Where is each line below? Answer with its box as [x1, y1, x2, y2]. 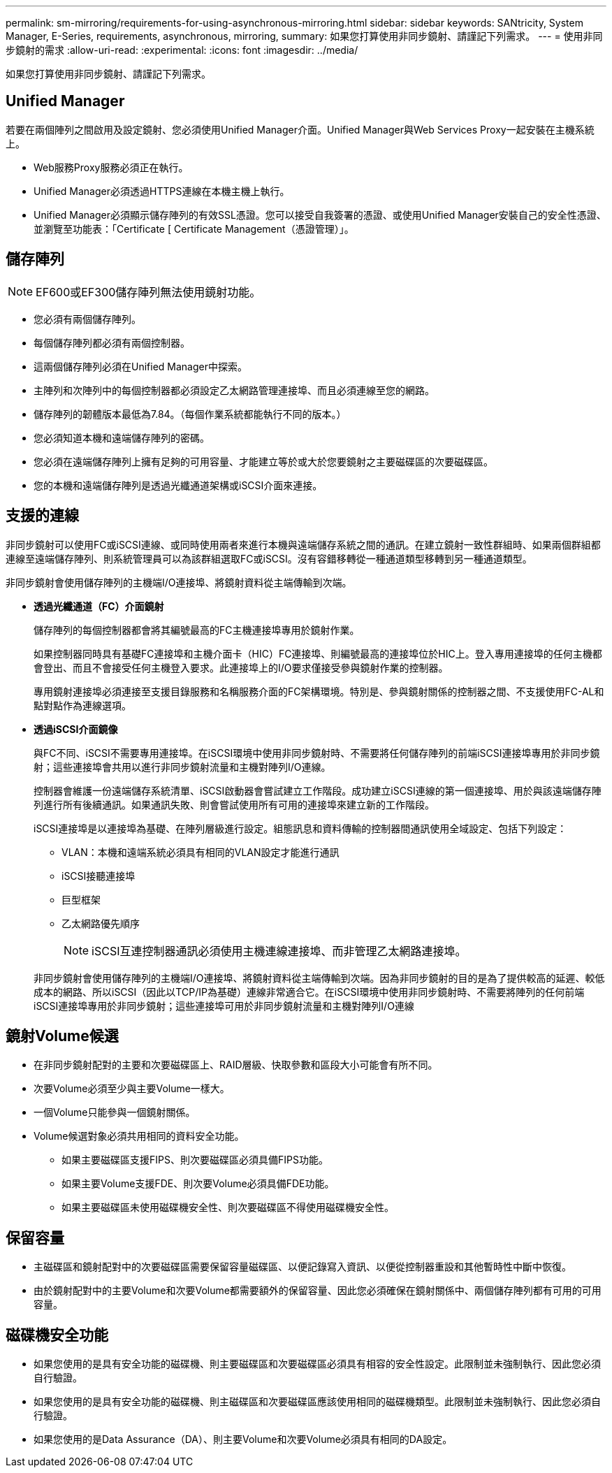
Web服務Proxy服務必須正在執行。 [34, 161, 189, 173]
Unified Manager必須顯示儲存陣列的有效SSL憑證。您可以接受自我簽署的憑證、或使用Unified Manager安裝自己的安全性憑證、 [34, 208, 606, 221]
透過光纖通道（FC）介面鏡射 [34, 600, 164, 612]
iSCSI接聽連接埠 [61, 869, 136, 882]
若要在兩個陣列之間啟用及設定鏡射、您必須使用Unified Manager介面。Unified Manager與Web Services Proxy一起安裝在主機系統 [6, 123, 595, 136]
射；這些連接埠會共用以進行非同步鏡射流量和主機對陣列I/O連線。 [34, 760, 331, 773]
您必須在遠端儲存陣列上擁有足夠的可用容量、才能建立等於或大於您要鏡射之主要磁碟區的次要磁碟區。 [34, 455, 493, 467]
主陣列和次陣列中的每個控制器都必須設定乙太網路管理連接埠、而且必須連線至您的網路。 [34, 384, 435, 396]
